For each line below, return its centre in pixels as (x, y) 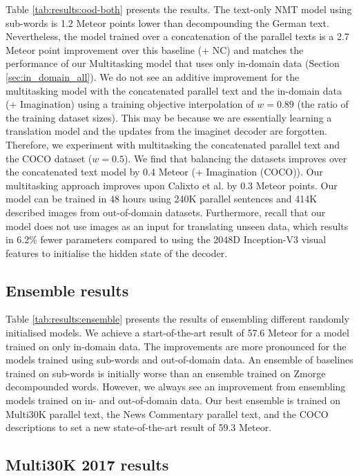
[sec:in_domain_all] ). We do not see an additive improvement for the (153, 76)
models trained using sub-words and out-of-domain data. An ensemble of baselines (179, 360)
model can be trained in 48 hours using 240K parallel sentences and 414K (162, 199)
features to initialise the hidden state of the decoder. (117, 253)
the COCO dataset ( (49, 158)
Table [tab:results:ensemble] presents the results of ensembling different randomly (177, 319)
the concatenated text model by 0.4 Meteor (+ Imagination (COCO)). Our (164, 172)
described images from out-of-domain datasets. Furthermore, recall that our (166, 212)
